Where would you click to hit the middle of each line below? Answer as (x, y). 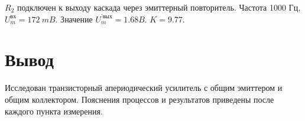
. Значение (74, 19)
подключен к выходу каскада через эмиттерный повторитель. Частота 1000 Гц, (159, 7)
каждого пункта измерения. (54, 111)
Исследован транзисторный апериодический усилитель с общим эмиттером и (144, 88)
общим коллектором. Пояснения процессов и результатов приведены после (139, 99)
